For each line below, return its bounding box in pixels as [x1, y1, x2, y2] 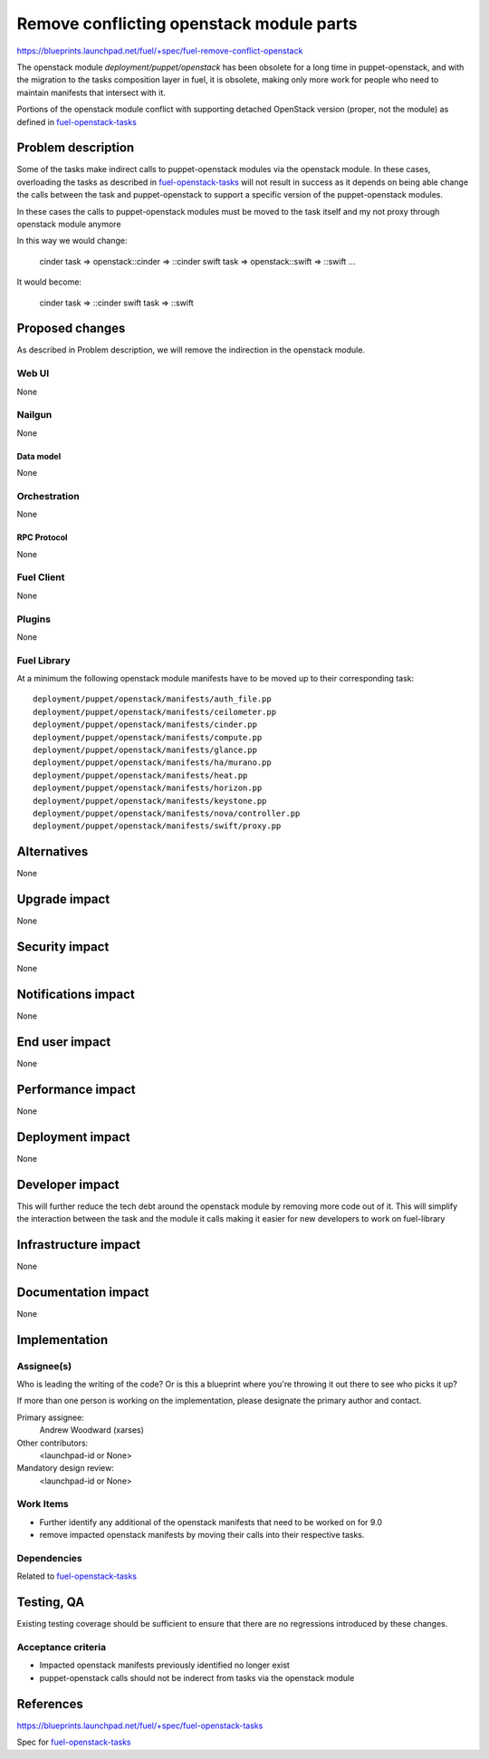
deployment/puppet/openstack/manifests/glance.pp [33, 745, 258, 756]
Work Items [16, 1498, 69, 1511]
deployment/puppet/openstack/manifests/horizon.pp [33, 783, 263, 793]
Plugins [16, 613, 52, 625]
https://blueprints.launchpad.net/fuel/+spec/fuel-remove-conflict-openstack [16, 45, 303, 56]
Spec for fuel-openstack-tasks [16, 1736, 131, 1748]
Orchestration [16, 489, 81, 502]
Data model [16, 450, 62, 461]
